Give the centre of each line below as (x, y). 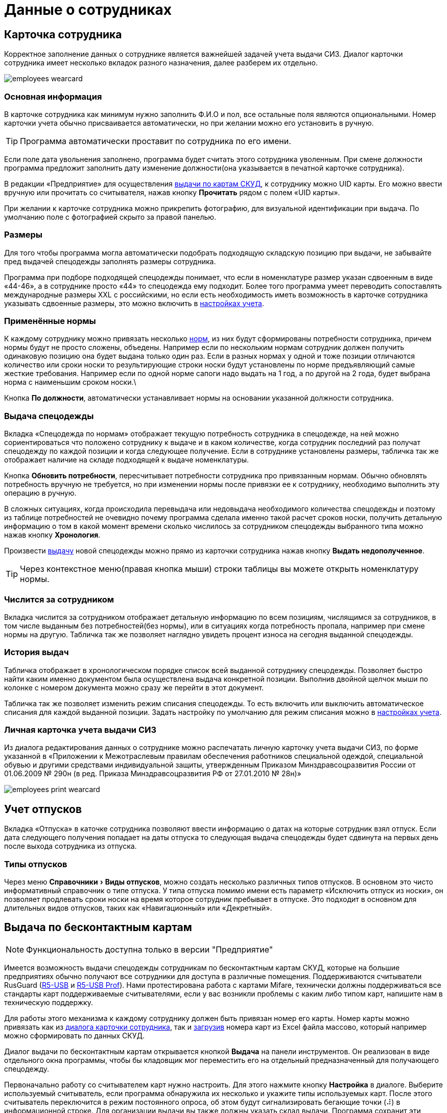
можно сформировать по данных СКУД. (74, 1035)
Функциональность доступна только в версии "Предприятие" (150, 949)
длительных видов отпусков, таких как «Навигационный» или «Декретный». (138, 908)
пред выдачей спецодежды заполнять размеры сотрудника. (110, 261)
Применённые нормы (50, 321)
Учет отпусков (43, 809)
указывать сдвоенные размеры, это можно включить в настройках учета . (134, 303)
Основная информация (53, 96)
